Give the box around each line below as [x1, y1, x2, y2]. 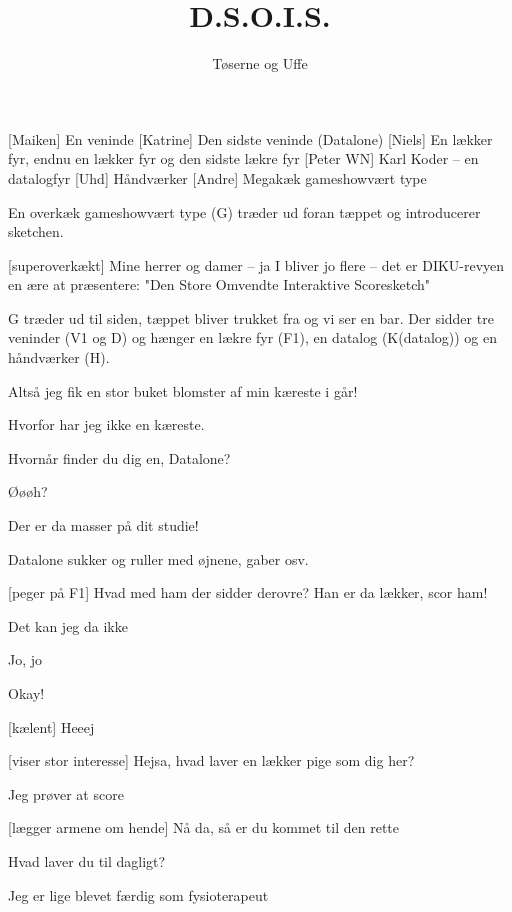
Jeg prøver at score [8, 783, 124, 804]
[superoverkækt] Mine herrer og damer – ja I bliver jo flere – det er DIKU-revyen [8, 254, 505, 275]
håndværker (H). [8, 347, 110, 368]
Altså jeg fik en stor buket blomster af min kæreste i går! [8, 380, 358, 401]
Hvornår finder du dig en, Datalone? [8, 447, 231, 468]
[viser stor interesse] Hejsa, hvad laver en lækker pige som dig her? [8, 750, 415, 771]
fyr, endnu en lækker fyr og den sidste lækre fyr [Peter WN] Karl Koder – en [8, 148, 479, 169]
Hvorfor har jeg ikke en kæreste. [8, 414, 205, 435]
